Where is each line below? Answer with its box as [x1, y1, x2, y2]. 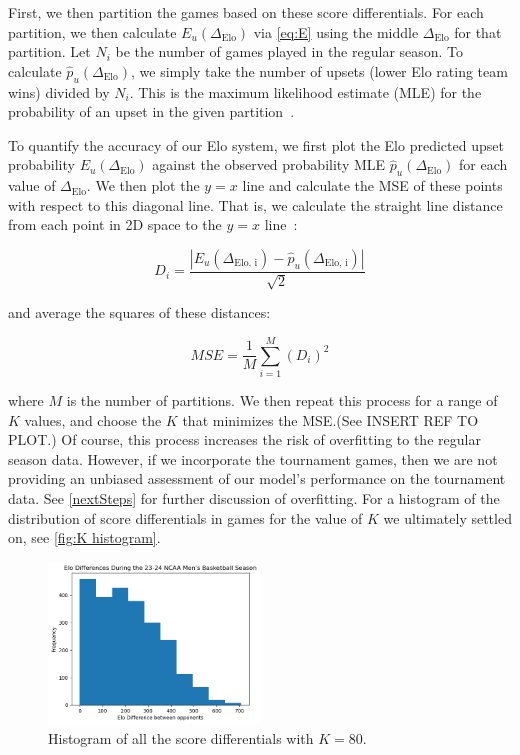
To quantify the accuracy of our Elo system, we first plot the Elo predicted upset [8, 134, 504, 155]
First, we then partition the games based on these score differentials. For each [8, 2, 484, 22]
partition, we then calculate [8, 21, 177, 42]
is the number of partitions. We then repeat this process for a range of [66, 390, 498, 411]
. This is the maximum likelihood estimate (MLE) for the [129, 81, 482, 102]
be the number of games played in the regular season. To [115, 41, 464, 62]
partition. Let [8, 41, 91, 62]
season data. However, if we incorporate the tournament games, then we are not [8, 448, 498, 469]
